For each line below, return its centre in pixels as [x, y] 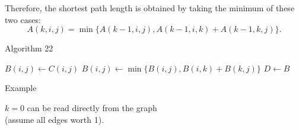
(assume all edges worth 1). [55, 119]
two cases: [23, 19]
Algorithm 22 [29, 48]
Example [21, 88]
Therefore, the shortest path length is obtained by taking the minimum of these [150, 8]
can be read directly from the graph [92, 107]
